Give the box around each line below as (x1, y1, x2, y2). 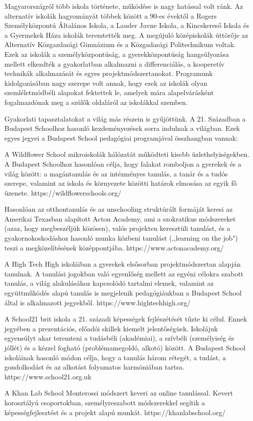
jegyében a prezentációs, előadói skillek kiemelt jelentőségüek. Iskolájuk (4, 323, 218, 333)
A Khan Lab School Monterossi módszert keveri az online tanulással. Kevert (4, 388, 233, 398)
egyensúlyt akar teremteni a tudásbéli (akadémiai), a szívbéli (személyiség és (4, 333, 234, 343)
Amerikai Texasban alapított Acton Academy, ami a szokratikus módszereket (4, 213, 236, 223)
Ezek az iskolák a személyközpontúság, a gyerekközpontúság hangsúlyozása (4, 49, 229, 59)
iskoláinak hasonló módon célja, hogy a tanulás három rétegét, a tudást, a (4, 352, 226, 362)
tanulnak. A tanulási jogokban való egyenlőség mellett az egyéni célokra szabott (4, 268, 244, 278)
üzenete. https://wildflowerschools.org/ (4, 187, 121, 198)
